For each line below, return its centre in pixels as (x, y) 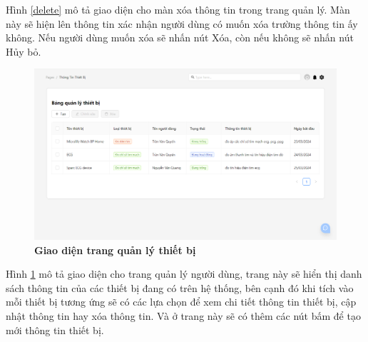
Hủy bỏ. (24, 51)
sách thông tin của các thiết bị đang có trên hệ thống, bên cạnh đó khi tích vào (180, 287)
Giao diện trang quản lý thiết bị (115, 250)
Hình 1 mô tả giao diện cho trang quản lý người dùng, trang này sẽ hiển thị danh (184, 274)
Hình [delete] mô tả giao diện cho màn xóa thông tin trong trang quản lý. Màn (178, 9)
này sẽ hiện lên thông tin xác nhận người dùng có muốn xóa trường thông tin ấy (182, 23)
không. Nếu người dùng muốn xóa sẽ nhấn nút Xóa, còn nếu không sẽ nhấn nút (180, 37)
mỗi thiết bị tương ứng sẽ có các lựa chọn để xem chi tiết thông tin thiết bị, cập (181, 302)
